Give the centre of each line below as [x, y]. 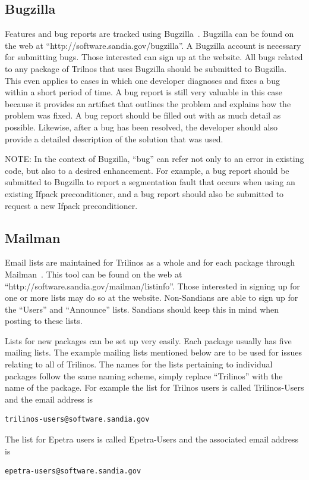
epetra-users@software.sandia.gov [73, 471]
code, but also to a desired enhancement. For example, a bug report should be [147, 170]
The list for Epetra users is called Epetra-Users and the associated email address [152, 439]
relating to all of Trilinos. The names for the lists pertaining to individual [139, 364]
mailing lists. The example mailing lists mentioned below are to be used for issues [153, 352]
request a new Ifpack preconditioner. [71, 205]
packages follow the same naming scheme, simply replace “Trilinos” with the [144, 375]
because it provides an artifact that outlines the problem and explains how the [148, 103]
